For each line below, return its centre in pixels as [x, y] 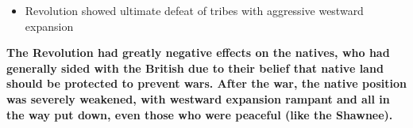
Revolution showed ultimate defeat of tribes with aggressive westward [194, 10]
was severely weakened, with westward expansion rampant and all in [198, 98]
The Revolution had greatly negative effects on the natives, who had [198, 53]
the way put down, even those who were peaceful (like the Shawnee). [200, 114]
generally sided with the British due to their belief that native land [195, 68]
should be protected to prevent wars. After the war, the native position [206, 83]
